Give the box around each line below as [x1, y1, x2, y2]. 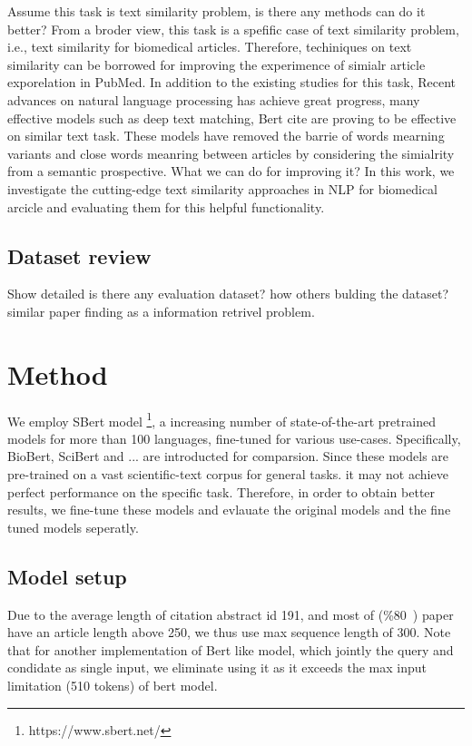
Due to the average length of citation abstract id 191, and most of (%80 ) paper [7, 604, 454, 623]
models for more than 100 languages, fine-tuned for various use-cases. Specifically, [7, 428, 461, 447]
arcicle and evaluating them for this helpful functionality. [7, 197, 325, 216]
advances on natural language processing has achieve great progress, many [7, 90, 420, 109]
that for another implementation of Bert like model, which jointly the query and [7, 640, 454, 659]
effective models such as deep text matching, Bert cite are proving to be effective [7, 108, 457, 127]
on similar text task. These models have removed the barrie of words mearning [7, 126, 445, 145]
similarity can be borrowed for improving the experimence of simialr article [7, 54, 426, 74]
